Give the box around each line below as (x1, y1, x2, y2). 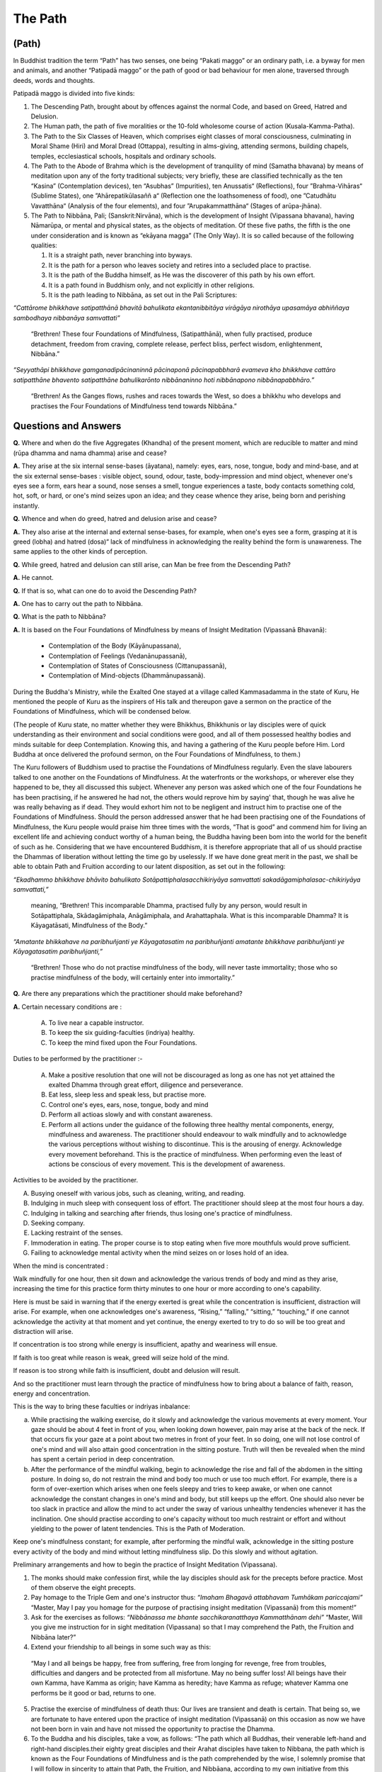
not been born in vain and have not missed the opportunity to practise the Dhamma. (30, 1725, 275, 1733)
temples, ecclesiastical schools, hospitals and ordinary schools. (30, 152, 216, 160)
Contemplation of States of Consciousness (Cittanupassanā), (48, 661, 227, 670)
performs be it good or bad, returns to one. (30, 1688, 156, 1697)
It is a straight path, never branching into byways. (48, 251, 192, 259)
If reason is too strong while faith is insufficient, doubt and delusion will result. (13, 1367, 241, 1375)
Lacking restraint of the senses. (30, 1228, 123, 1237)
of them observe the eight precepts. (30, 1583, 136, 1591)
